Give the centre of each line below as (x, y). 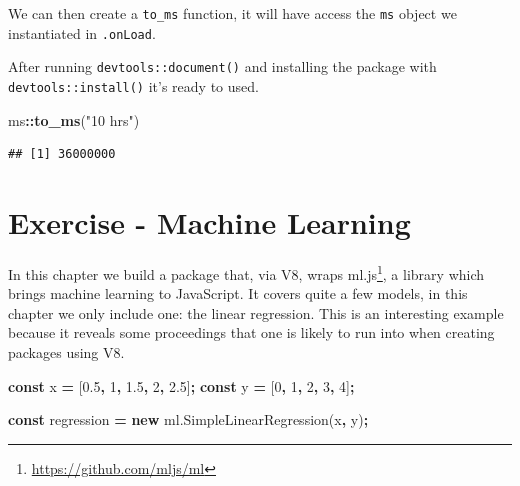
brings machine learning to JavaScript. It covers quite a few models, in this (238, 293)
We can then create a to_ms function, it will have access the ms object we (232, 13)
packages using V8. (66, 351)
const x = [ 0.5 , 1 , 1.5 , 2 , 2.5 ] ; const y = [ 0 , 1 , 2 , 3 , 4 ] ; (181, 385)
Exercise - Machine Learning (209, 222)
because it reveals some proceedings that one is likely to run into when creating (251, 332)
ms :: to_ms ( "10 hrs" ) (74, 119)
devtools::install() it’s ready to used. (133, 85)
